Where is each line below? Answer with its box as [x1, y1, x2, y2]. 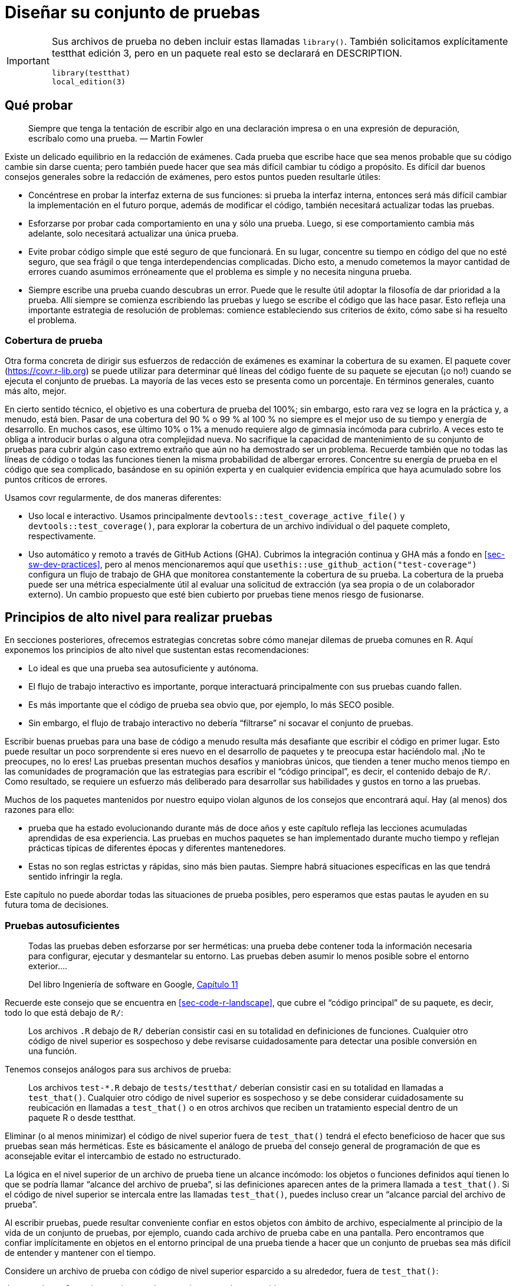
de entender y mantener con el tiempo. [5, 1247, 156, 1258]
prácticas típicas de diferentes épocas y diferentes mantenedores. [28, 843, 286, 854]
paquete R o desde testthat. [28, 1112, 136, 1123]
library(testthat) [51, 68, 131, 77]
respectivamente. [28, 531, 96, 542]
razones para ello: [5, 805, 74, 815]
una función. [28, 1045, 77, 1056]
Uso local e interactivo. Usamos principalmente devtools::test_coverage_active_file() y [28, 511, 405, 521]
